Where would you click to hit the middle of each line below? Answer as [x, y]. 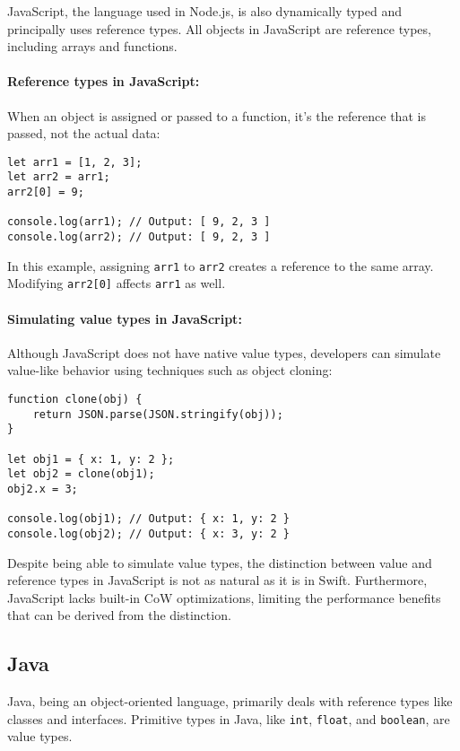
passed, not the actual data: [84, 133]
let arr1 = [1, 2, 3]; [75, 162]
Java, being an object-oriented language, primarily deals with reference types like [230, 701]
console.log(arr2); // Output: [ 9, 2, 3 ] [139, 237]
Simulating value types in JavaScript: [125, 318]
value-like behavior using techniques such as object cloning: [170, 370]
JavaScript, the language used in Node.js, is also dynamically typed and [205, 11]
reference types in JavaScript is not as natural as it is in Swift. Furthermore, [217, 580]
